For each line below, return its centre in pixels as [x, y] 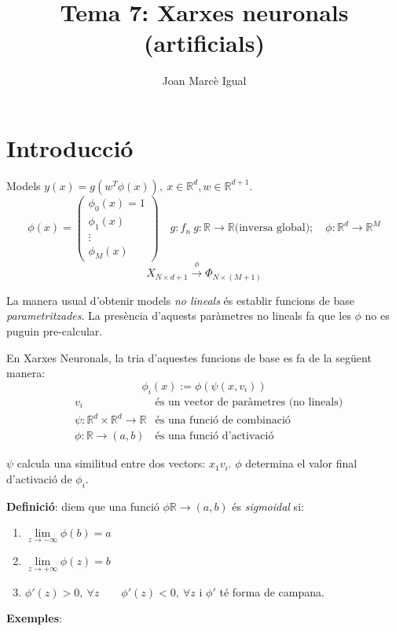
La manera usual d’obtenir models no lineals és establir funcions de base [180, 300]
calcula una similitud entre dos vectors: [111, 463]
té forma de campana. [272, 591]
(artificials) [204, 43]
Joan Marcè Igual [204, 81]
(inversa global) [272, 228]
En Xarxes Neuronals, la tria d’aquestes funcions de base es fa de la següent [189, 357]
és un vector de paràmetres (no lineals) [249, 402]
